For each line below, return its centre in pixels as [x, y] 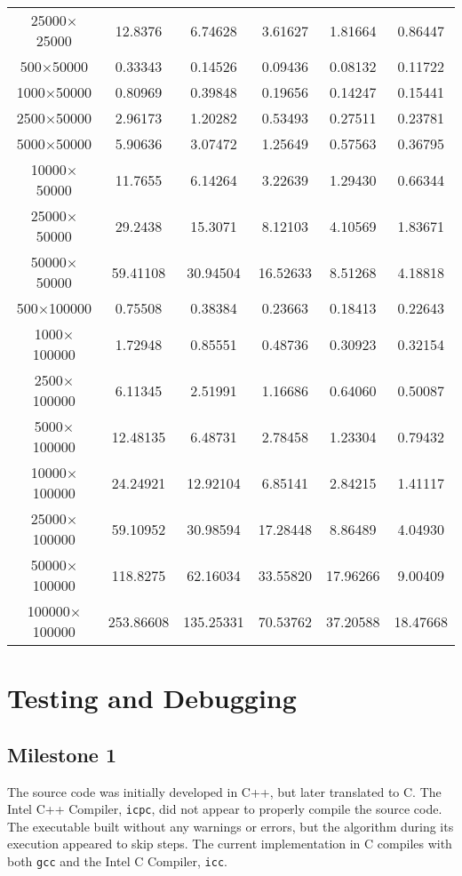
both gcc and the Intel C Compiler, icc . [117, 861]
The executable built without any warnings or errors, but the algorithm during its [231, 826]
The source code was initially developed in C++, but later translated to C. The [224, 791]
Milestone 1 [62, 754]
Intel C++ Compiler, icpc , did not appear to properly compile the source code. [225, 809]
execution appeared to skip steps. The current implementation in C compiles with [230, 844]
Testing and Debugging [152, 698]
